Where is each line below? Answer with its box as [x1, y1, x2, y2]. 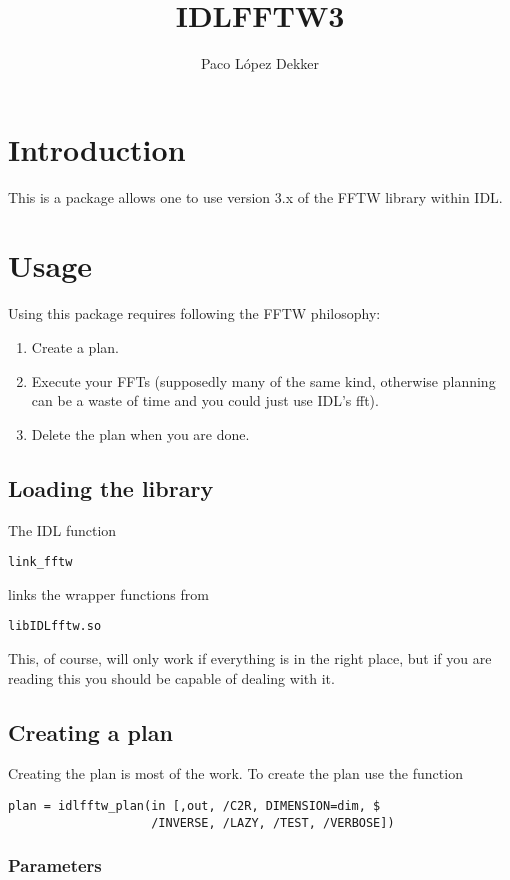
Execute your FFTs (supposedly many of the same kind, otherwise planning [31, 370, 496, 391]
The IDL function [8, 519, 117, 540]
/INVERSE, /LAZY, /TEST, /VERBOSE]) [151, 815, 395, 830]
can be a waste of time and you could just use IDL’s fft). [31, 390, 379, 411]
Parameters [8, 853, 102, 878]
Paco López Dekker [200, 53, 320, 74]
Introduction [8, 128, 186, 169]
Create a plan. [31, 336, 119, 357]
